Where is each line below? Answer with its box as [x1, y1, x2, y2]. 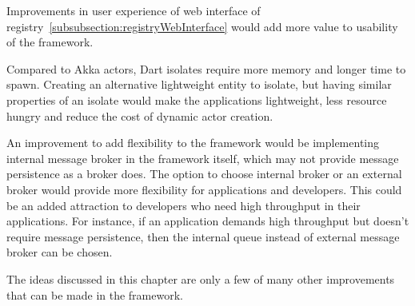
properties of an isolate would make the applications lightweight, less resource [6, 91, 387, 108]
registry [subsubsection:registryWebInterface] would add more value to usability [6, 18, 398, 34]
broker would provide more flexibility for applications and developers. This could [6, 181, 402, 197]
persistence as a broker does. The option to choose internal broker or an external [6, 165, 402, 182]
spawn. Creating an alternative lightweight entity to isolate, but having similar [6, 76, 392, 93]
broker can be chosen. [6, 244, 113, 260]
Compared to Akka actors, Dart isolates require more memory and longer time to [6, 60, 406, 77]
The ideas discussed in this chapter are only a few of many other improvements [6, 270, 395, 287]
